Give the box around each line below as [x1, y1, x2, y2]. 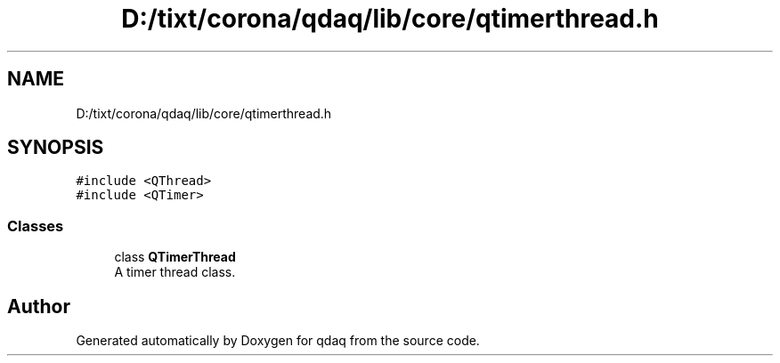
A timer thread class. [114, 264, 236, 280]
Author [7, 294, 70, 318]
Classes [7, 216, 64, 235]
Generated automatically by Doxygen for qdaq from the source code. [76, 333, 480, 349]
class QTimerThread [114, 249, 236, 265]
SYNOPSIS [7, 136, 104, 159]
